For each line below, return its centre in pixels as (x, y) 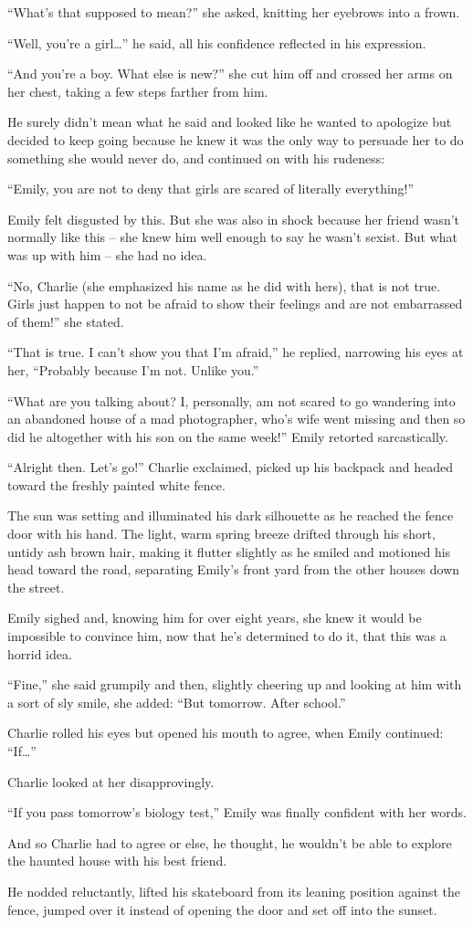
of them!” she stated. (66, 321)
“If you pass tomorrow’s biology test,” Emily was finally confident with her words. (237, 812)
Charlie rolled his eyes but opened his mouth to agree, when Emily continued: (226, 733)
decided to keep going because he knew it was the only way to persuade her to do (236, 139)
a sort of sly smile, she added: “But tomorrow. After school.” (177, 702)
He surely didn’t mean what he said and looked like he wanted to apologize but (230, 122)
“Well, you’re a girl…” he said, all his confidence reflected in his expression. (217, 42)
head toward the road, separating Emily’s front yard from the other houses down (234, 569)
